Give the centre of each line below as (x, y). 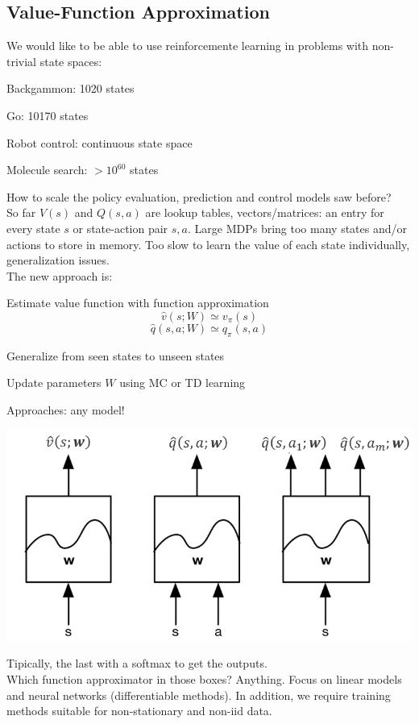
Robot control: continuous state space (100, 142)
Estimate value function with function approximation (138, 303)
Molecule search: (47, 170)
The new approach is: (60, 275)
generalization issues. (58, 260)
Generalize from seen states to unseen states (116, 355)
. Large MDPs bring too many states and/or (297, 228)
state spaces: (71, 61)
